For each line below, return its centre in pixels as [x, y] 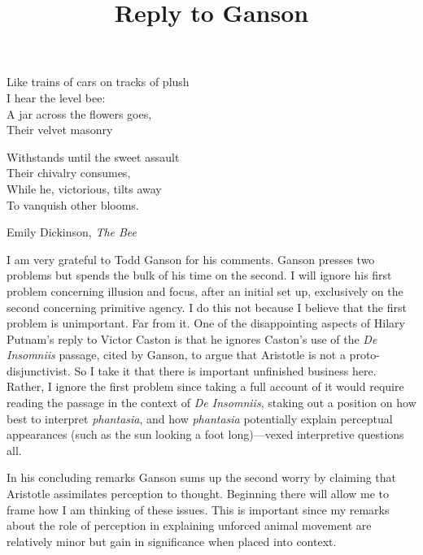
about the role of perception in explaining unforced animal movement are [189, 525]
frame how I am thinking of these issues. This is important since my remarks [198, 509]
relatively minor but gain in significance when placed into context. [172, 541]
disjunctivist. [39, 370]
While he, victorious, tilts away [84, 188]
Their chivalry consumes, [69, 173]
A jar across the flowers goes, [79, 113]
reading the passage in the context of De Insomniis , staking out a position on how [211, 403]
